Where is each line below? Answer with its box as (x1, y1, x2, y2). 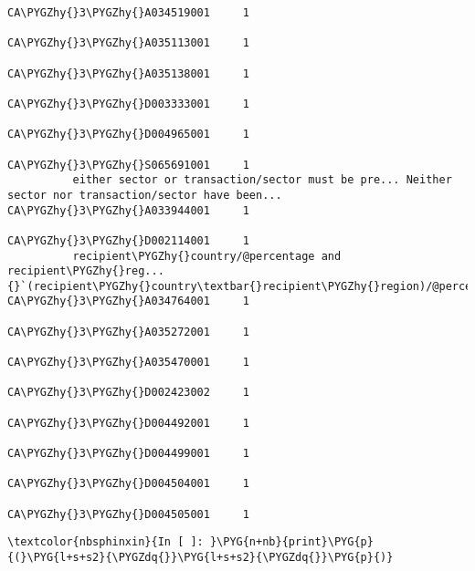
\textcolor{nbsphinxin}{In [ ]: (7, 535, 204, 549)
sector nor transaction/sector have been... (7, 188, 282, 202)
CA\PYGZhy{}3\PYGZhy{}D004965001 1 (7, 128, 249, 141)
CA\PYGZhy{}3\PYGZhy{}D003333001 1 (7, 97, 249, 110)
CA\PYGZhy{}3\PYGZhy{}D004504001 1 (7, 477, 249, 491)
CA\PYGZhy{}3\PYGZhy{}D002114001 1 (7, 234, 249, 247)
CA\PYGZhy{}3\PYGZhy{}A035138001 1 (7, 67, 249, 80)
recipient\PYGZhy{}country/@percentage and (72, 249, 342, 263)
